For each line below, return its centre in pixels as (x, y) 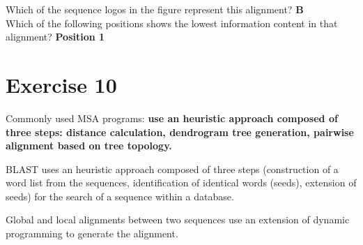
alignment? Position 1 (55, 37)
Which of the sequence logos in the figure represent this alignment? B (155, 9)
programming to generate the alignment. (92, 233)
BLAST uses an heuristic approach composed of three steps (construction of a (172, 169)
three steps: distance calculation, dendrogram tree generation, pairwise (180, 132)
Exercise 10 (61, 84)
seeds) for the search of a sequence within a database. (120, 196)
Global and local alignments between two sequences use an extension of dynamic (178, 220)
